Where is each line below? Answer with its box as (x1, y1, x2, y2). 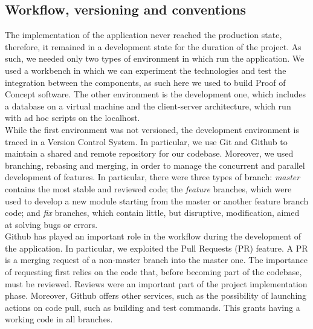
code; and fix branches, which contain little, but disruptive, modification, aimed (5, 206, 300, 219)
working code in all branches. (5, 313, 113, 325)
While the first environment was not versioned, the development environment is (5, 123, 299, 135)
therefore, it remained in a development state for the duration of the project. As (5, 40, 302, 53)
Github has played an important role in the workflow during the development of (5, 230, 301, 243)
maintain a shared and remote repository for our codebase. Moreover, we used (5, 147, 294, 160)
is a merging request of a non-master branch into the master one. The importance (5, 253, 308, 266)
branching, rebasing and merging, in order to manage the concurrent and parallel (5, 158, 305, 171)
